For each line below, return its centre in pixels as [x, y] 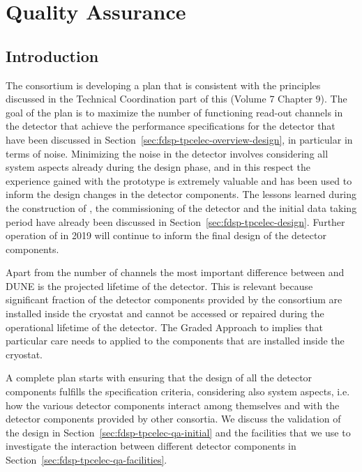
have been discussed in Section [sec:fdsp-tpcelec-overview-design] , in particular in [179, 139]
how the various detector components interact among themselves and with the [173, 405]
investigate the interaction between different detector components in [151, 446]
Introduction [52, 55]
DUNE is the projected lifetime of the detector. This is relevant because [159, 286]
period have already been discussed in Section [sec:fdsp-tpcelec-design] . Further [175, 221]
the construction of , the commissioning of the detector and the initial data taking [181, 207]
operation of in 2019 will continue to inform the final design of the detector [166, 235]
